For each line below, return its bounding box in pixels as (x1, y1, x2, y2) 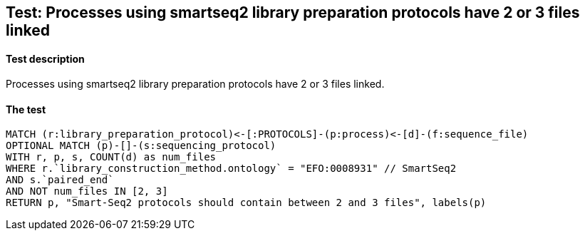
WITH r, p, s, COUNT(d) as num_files (6, 151, 217, 163)
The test (6, 103, 46, 116)
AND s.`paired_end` (6, 174, 114, 186)
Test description (6, 52, 85, 65)
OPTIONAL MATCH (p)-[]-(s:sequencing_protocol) (6, 140, 276, 152)
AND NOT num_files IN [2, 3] (6, 185, 168, 197)
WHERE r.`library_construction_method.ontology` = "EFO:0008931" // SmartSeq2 (6, 163, 457, 175)
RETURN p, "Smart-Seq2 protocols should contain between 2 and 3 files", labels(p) (6, 197, 487, 209)
